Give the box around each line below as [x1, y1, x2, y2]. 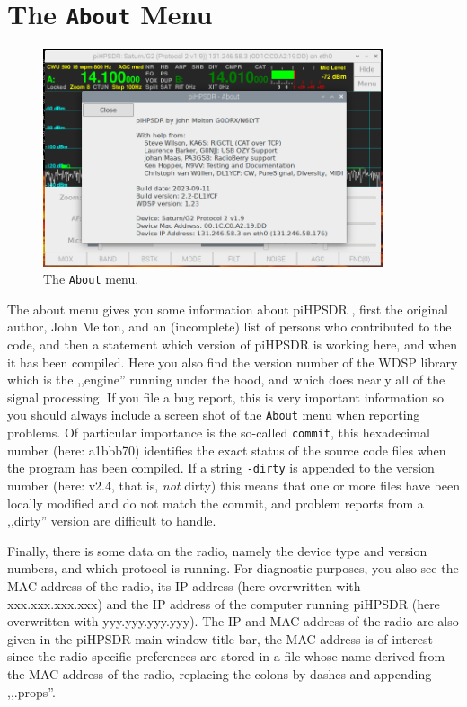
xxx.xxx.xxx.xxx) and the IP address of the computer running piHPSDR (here [7, 594, 440, 613]
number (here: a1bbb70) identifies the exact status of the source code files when [7, 440, 446, 459]
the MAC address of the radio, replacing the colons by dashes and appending [7, 664, 432, 683]
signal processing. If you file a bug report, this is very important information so [7, 387, 445, 406]
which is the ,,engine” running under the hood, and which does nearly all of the [7, 370, 445, 389]
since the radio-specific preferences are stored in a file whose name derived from [7, 647, 445, 666]
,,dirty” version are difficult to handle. [7, 511, 216, 530]
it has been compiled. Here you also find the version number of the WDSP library [7, 352, 458, 371]
